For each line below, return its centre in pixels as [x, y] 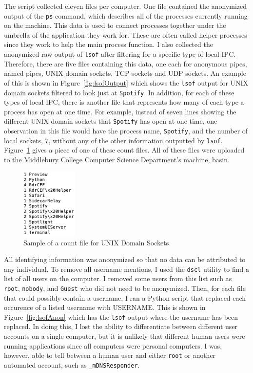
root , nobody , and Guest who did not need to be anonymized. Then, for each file [125, 288]
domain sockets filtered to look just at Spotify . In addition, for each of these [119, 92]
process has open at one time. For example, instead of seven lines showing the [120, 111]
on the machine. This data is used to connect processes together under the [115, 25]
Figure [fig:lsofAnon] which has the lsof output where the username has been [121, 317]
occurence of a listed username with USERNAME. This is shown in [105, 307]
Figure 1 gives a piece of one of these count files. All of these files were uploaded [124, 150]
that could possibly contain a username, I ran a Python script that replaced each [125, 297]
